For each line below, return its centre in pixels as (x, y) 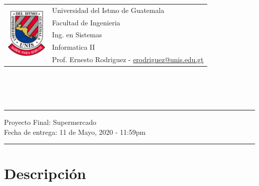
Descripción (45, 173)
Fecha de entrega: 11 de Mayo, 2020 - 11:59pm (75, 132)
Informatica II (73, 47)
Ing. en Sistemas (77, 35)
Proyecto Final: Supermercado (50, 122)
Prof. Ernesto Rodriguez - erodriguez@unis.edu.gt (128, 59)
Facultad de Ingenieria (86, 22)
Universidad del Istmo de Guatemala (108, 10)
